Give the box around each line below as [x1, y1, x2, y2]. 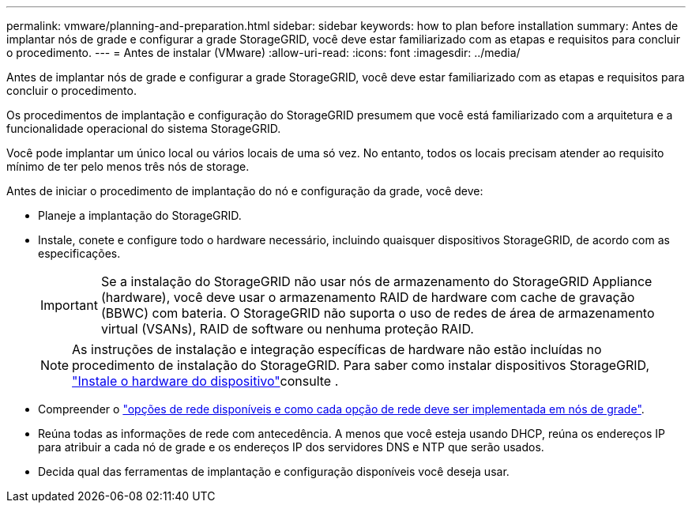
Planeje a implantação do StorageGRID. [38, 209, 242, 222]
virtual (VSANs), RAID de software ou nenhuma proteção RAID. [100, 321, 474, 337]
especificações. [38, 247, 121, 260]
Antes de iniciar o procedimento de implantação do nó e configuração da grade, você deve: [6, 184, 483, 198]
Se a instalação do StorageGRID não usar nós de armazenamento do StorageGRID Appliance [100, 273, 653, 289]
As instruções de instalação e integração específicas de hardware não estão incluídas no [72, 341, 602, 357]
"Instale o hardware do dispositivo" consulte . [72, 373, 339, 389]
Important [40, 297, 98, 313]
